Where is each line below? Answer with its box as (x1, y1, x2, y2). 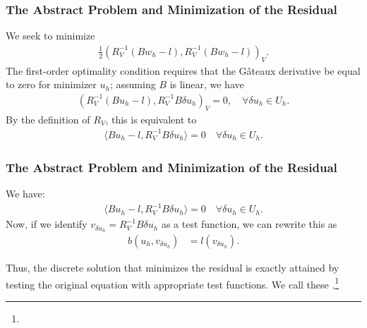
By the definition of (6, 111, 90, 126)
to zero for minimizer (6, 77, 97, 92)
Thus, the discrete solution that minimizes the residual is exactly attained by (6, 260, 339, 275)
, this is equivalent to (105, 111, 197, 126)
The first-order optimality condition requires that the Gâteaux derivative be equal (6, 63, 361, 78)
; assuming (109, 77, 156, 92)
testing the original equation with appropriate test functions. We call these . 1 (6, 274, 339, 291)
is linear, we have (169, 77, 244, 92)
